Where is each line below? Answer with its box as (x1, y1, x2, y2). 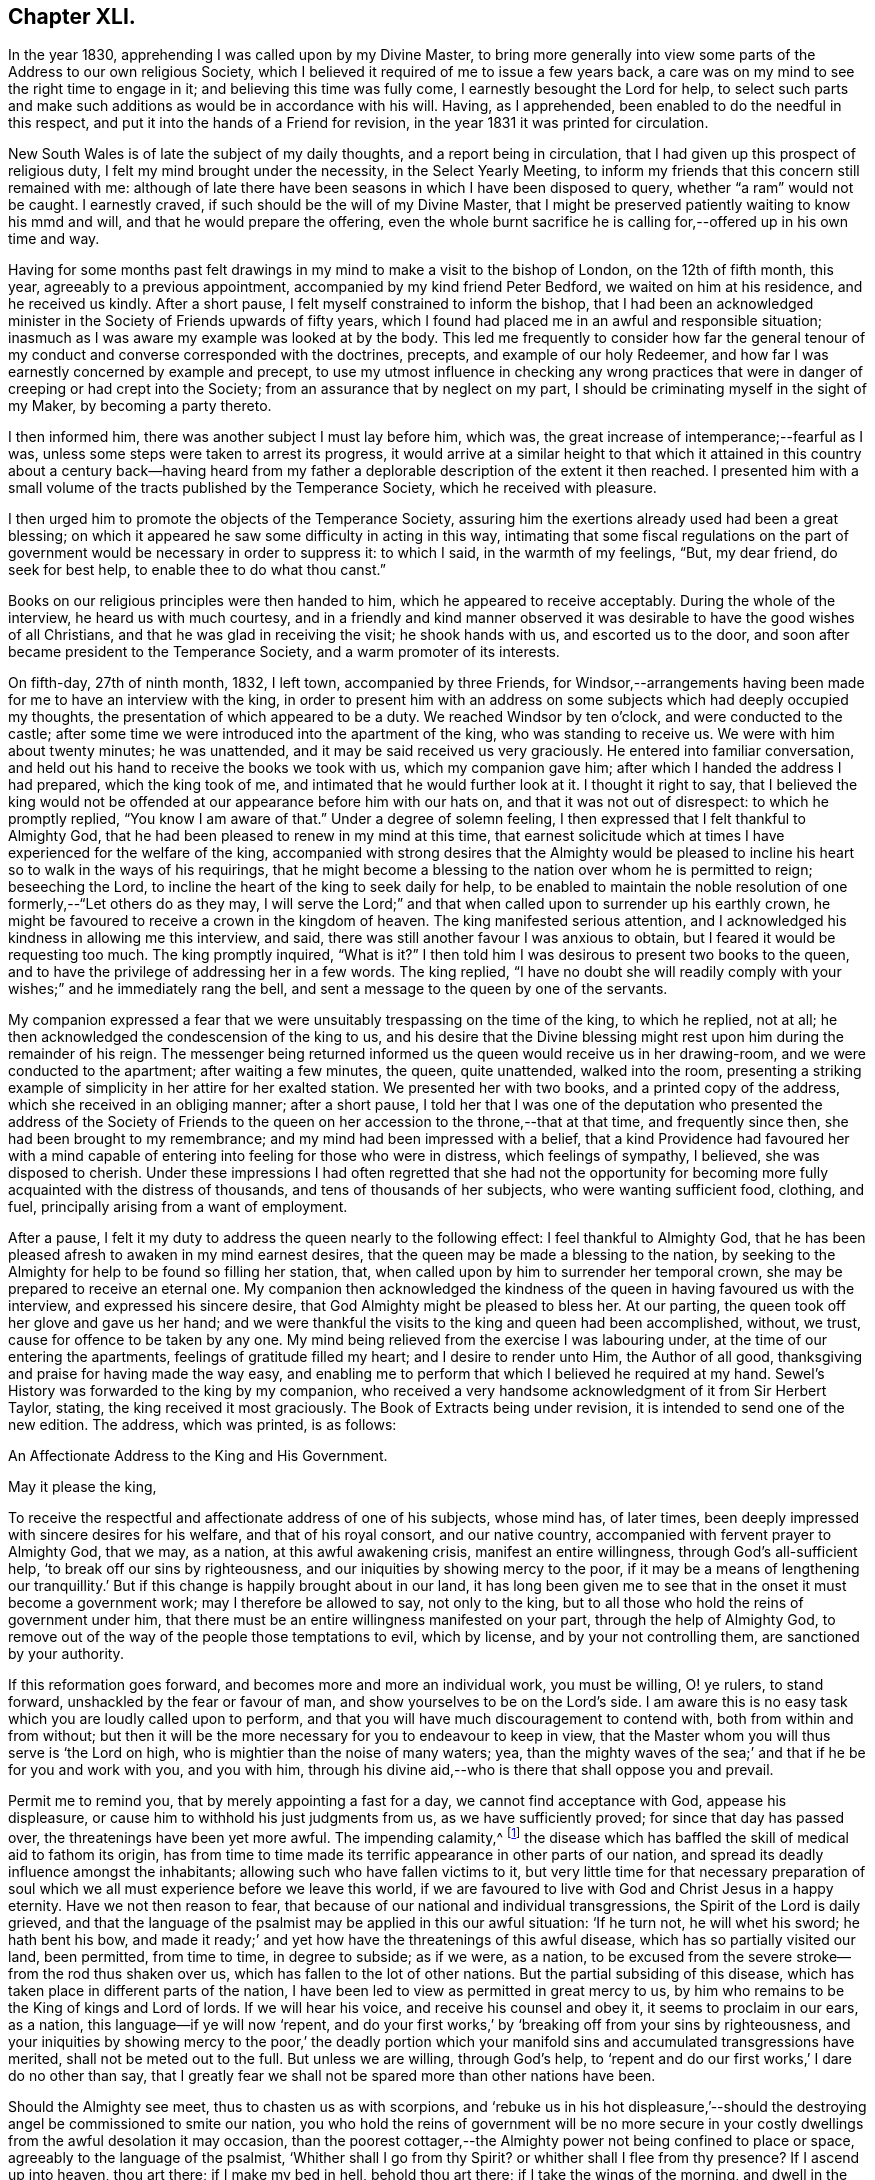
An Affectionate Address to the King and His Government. (8, 1447, 388, 1465)
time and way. (8, 230, 100, 248)
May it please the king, (8, 1478, 157, 1496)
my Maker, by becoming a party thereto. (8, 397, 272, 415)
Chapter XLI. (8, 4, 136, 29)
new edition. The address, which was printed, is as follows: (8, 1416, 397, 1434)
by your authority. (8, 1645, 124, 1663)
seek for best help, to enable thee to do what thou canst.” (8, 561, 386, 579)
